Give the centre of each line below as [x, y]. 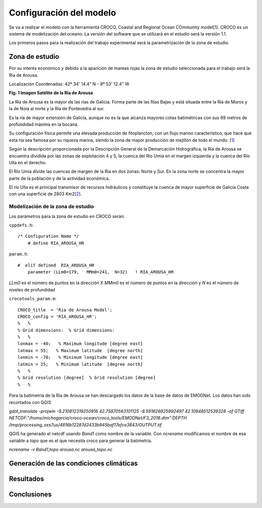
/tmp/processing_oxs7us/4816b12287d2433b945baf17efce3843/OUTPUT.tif [85, 424]
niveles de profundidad [32, 289]
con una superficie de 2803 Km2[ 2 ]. [45, 194]
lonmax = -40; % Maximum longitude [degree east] [80, 344]
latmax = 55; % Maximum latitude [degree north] [80, 350]
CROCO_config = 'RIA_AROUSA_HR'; [57, 316]
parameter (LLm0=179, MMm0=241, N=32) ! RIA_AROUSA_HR [101, 272]
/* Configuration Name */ [49, 236]
